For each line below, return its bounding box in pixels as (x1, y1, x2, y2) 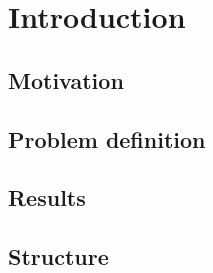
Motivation (8, 64, 124, 95)
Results (8, 182, 86, 213)
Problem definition (8, 123, 206, 154)
